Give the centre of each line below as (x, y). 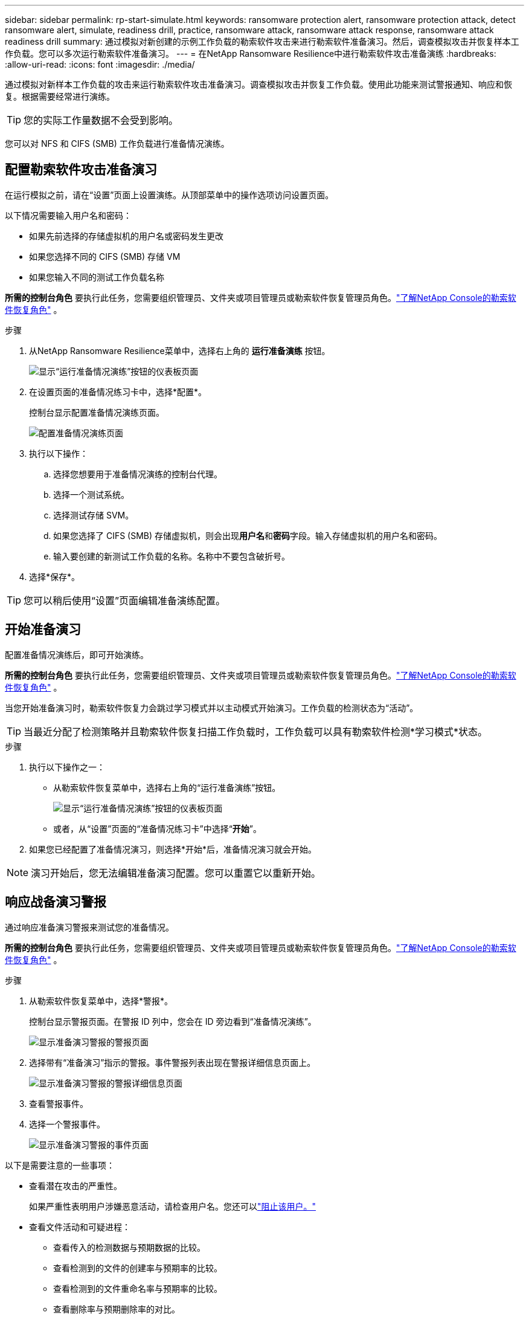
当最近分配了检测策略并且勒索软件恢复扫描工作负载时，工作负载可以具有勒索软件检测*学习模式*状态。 (256, 731)
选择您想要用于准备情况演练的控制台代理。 (138, 474)
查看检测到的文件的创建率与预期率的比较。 (138, 1268)
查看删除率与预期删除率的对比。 (117, 1309)
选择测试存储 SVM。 (94, 515)
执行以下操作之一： (67, 767)
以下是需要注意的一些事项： (60, 1165)
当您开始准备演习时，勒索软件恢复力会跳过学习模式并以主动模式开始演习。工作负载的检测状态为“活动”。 (212, 708)
